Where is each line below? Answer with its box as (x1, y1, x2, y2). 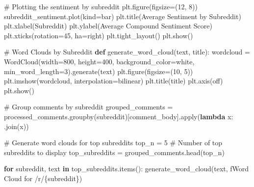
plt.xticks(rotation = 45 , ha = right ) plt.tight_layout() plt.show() (4, 30, 193, 40)
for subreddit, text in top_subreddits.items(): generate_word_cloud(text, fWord (4, 163, 249, 174)
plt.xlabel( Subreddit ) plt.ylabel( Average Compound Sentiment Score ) (4, 21, 212, 31)
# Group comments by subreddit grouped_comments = (4, 102, 173, 112)
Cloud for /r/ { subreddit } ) (4, 173, 82, 183)
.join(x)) (4, 121, 29, 131)
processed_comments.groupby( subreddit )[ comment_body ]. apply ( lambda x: (4, 111, 233, 121)
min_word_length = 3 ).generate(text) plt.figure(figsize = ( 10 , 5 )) (4, 66, 193, 76)
